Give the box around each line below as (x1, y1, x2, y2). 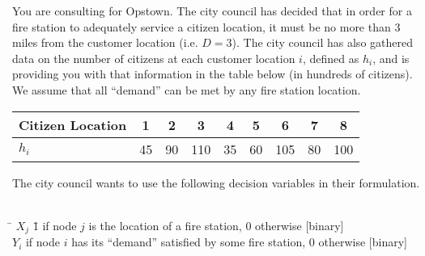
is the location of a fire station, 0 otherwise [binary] (88, 216, 344, 233)
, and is (372, 49, 410, 66)
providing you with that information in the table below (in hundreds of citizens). (12, 65, 413, 82)
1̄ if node (32, 216, 77, 233)
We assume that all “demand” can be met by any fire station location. (12, 81, 361, 98)
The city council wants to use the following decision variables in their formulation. (12, 174, 420, 191)
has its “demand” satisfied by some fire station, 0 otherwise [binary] (71, 233, 407, 250)
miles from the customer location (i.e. (12, 34, 198, 51)
